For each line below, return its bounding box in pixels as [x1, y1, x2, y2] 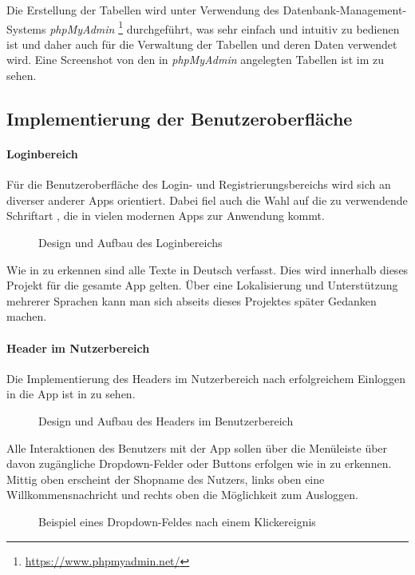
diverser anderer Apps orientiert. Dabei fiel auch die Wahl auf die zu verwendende [6, 191, 408, 208]
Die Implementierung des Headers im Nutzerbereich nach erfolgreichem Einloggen [6, 369, 406, 386]
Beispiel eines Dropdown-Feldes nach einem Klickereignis [38, 513, 316, 529]
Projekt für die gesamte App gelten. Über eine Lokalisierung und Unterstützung [6, 277, 398, 293]
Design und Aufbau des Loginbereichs [38, 234, 223, 250]
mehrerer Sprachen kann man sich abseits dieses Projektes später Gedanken [6, 292, 377, 309]
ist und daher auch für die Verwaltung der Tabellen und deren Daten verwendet [6, 35, 397, 52]
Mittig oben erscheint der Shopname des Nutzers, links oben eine [6, 470, 325, 487]
